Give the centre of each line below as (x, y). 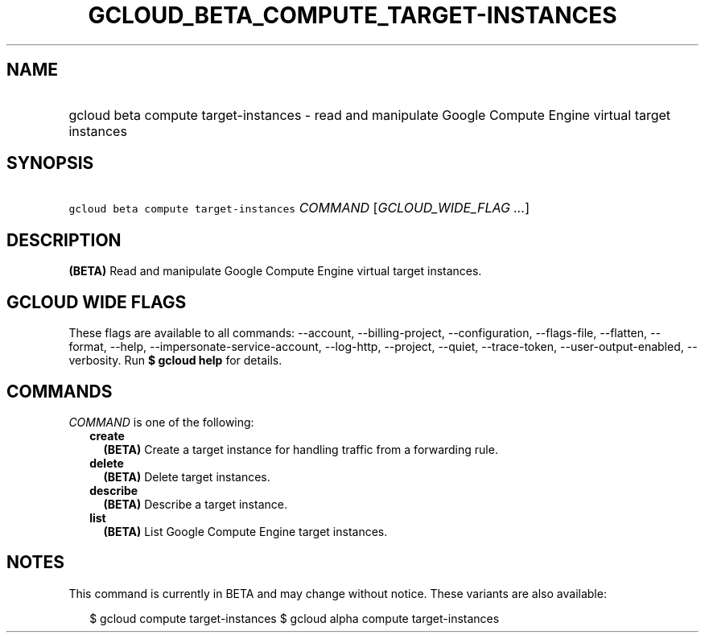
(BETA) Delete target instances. (187, 476)
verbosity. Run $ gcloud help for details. (175, 361)
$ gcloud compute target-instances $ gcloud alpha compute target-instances (295, 618)
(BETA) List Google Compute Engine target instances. (245, 531)
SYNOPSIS (50, 163)
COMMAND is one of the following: (161, 422)
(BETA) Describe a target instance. (195, 504)
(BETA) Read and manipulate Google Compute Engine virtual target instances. (275, 271)
